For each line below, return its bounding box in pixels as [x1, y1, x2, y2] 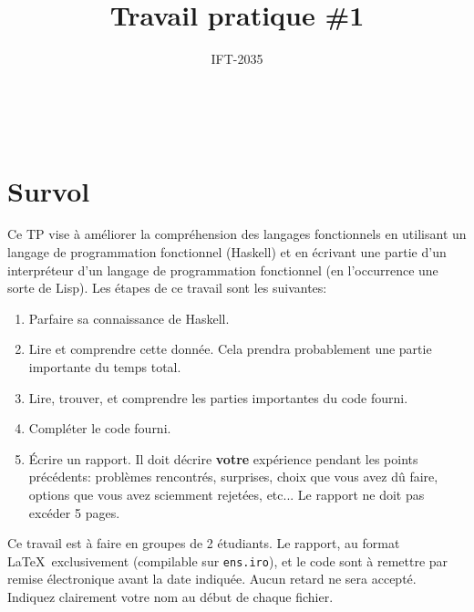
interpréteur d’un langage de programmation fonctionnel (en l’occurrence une [7, 260, 438, 279]
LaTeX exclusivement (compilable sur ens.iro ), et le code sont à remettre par [7, 551, 448, 570]
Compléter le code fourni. [28, 419, 171, 438]
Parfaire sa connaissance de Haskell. [28, 308, 230, 327]
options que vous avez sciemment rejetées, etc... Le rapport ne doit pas [28, 484, 425, 503]
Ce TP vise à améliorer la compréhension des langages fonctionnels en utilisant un [7, 224, 467, 244]
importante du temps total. [28, 358, 181, 376]
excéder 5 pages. [28, 503, 120, 522]
